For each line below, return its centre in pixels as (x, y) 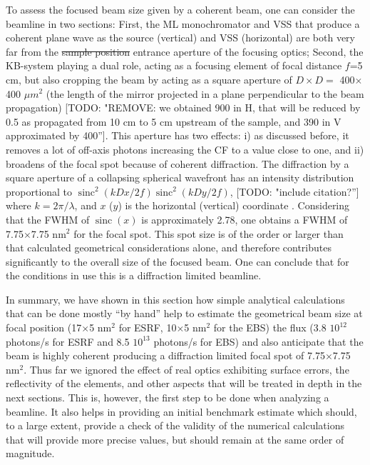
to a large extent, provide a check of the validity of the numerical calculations (175, 425)
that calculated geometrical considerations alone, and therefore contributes (169, 247)
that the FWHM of (48, 219)
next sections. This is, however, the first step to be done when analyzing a (168, 397)
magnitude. (30, 453)
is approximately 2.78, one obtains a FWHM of (245, 219)
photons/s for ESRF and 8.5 (68, 341)
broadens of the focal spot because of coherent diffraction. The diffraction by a (178, 163)
